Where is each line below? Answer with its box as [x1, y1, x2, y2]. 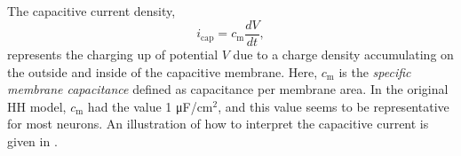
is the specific [338, 62, 411, 81]
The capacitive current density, [7, 2, 176, 20]
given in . [7, 132, 58, 151]
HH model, [7, 97, 67, 115]
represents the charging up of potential [7, 45, 219, 64]
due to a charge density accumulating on [233, 45, 454, 64]
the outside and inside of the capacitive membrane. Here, [7, 62, 318, 81]
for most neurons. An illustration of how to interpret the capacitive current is [7, 114, 429, 133]
